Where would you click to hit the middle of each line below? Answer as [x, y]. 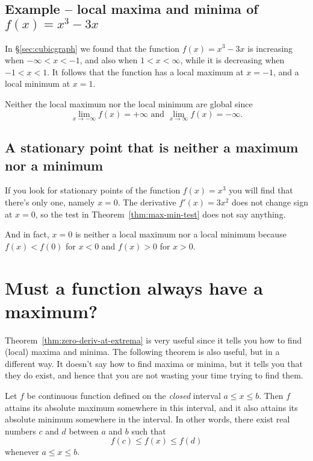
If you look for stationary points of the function [93, 190]
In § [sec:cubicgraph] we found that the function [92, 48]
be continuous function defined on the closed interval [124, 395]
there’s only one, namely [50, 202]
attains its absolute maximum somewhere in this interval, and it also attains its [151, 407]
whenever [22, 452]
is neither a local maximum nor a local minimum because [181, 234]
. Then [271, 395]
